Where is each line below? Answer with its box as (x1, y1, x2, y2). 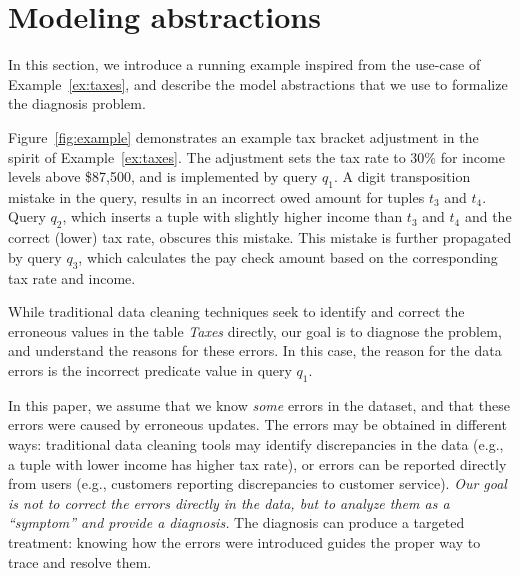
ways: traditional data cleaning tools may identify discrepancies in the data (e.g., (8, 434, 504, 455)
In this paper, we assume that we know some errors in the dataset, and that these (8, 394, 510, 415)
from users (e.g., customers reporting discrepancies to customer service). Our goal (8, 473, 507, 494)
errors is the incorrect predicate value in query (8, 360, 292, 381)
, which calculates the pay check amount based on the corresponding (78, 246, 498, 267)
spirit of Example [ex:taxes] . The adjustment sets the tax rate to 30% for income (8, 146, 505, 167)
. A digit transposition (333, 166, 471, 187)
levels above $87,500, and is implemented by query (8, 166, 318, 187)
